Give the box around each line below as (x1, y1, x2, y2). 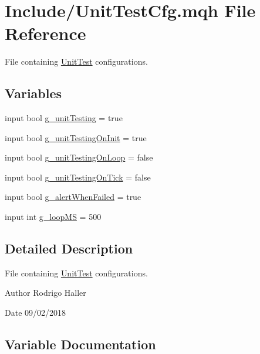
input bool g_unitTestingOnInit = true (5, 131, 147, 143)
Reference (5, 21, 86, 45)
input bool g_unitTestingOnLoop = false (5, 151, 153, 163)
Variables (5, 84, 62, 102)
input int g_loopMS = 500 (5, 211, 102, 223)
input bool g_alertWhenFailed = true (5, 191, 141, 203)
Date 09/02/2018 (5, 306, 66, 319)
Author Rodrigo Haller (5, 286, 86, 299)
